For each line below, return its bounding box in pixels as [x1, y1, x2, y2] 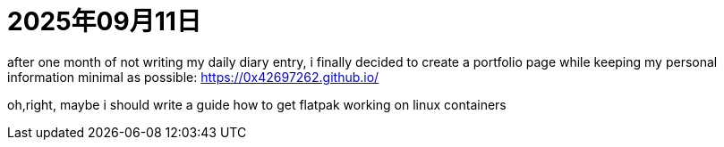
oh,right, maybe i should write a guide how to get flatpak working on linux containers [7, 96, 507, 112]
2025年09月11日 [7, 6, 201, 37]
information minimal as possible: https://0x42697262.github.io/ [7, 69, 379, 85]
